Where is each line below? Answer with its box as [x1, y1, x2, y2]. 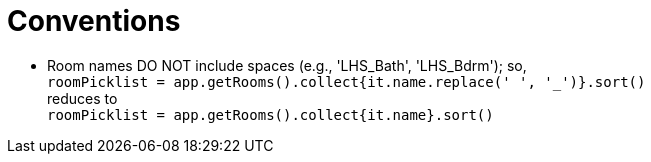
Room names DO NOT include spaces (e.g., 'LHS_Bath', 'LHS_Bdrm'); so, [47, 56, 527, 74]
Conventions [7, 4, 181, 38]
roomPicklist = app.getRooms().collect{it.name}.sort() [47, 106, 494, 123]
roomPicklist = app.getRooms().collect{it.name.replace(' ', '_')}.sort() [47, 73, 646, 90]
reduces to [47, 89, 118, 107]
